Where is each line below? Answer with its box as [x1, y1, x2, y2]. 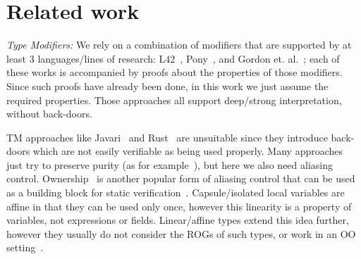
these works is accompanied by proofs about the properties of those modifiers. [6, 65, 343, 80]
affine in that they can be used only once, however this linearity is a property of [6, 198, 352, 213]
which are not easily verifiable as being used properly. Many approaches [32, 144, 343, 158]
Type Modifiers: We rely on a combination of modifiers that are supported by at [6, 37, 352, 52]
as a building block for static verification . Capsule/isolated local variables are [6, 185, 345, 200]
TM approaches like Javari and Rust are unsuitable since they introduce [6, 129, 328, 144]
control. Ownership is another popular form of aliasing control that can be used [6, 171, 355, 186]
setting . [6, 240, 44, 255]
